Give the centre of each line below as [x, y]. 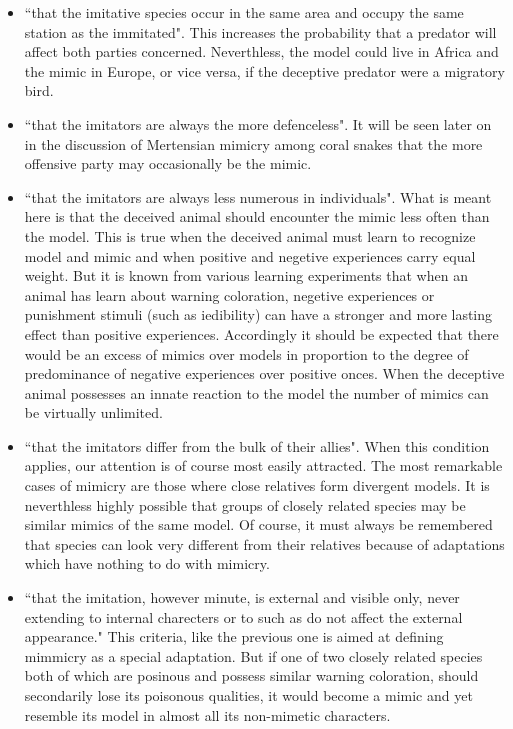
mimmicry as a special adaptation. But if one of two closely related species [253, 655]
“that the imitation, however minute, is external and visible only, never [242, 597]
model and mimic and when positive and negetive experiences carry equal [250, 255]
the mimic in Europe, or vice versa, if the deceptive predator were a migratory [264, 70]
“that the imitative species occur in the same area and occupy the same [244, 12]
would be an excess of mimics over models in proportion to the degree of [246, 353]
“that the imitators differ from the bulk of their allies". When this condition [257, 445]
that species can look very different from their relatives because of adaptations [264, 543]
